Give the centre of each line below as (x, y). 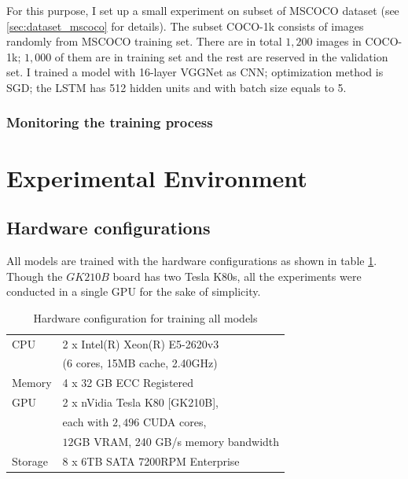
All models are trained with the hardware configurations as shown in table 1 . (192, 260)
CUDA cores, (175, 421)
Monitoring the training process (110, 122)
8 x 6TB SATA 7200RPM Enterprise (151, 461)
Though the (35, 276)
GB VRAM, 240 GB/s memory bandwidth (176, 441)
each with (86, 421)
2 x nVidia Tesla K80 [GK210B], (140, 402)
